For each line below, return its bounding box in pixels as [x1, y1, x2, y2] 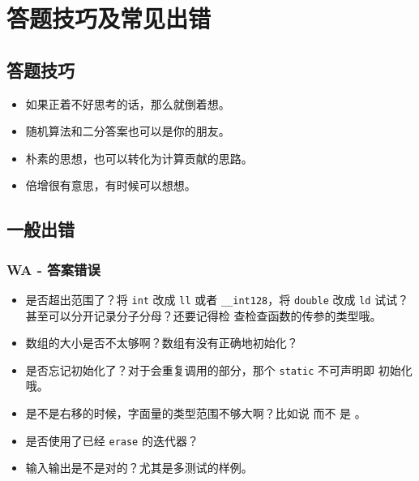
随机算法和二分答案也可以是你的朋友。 [25, 122, 230, 140]
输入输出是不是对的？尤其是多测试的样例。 [25, 459, 253, 476]
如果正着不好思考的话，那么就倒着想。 [25, 95, 230, 112]
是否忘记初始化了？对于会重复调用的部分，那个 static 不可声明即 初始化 [25, 361, 413, 378]
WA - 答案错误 [6, 259, 100, 279]
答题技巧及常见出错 [6, 2, 212, 35]
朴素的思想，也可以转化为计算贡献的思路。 [25, 149, 253, 166]
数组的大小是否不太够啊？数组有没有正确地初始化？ [25, 334, 298, 351]
